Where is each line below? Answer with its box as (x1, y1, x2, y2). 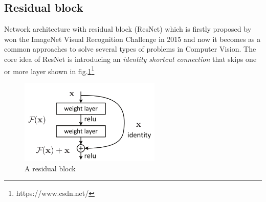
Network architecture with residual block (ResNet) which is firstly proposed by (4, 24, 252, 34)
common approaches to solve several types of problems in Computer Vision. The (4, 43, 256, 54)
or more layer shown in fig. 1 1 (4, 64, 95, 76)
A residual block (25, 163, 76, 173)
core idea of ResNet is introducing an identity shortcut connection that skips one (4, 53, 257, 64)
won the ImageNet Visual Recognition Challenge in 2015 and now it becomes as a (4, 33, 261, 44)
